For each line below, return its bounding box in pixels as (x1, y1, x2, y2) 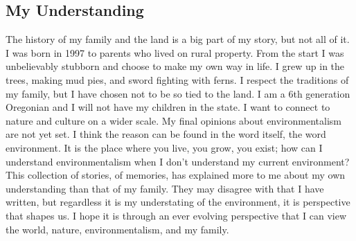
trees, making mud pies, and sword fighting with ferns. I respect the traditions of (6, 72, 349, 87)
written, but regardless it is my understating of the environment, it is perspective (6, 195, 350, 209)
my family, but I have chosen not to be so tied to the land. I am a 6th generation (6, 86, 350, 100)
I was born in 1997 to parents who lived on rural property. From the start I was (6, 45, 344, 60)
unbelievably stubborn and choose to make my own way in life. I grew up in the (6, 59, 345, 73)
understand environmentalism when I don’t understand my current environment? (6, 154, 350, 168)
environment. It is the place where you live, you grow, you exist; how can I (6, 140, 323, 154)
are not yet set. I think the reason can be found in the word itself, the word (6, 127, 326, 141)
